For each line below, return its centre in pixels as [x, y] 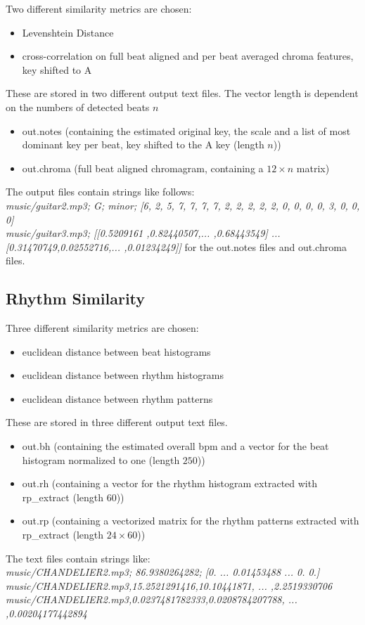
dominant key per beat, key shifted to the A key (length [143, 144]
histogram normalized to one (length [101, 459]
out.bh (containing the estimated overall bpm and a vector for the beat [175, 446]
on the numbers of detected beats [78, 107]
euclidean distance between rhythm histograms [123, 375]
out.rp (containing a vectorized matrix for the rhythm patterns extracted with [191, 521]
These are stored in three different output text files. [117, 422]
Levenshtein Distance [68, 32]
